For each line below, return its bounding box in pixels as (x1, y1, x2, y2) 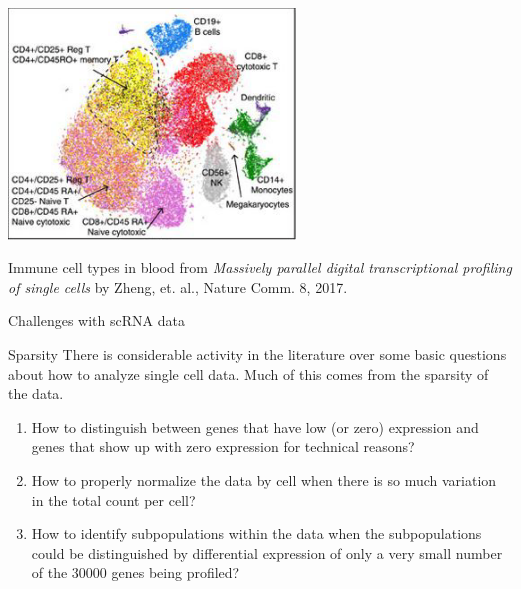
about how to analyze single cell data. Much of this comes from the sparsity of (8, 363, 489, 384)
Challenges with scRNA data (8, 310, 185, 331)
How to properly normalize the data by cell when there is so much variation (31, 469, 497, 490)
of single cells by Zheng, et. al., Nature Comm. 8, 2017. (8, 276, 348, 297)
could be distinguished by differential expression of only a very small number (31, 542, 503, 563)
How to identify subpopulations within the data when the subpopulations (31, 523, 482, 544)
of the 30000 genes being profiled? (31, 562, 240, 583)
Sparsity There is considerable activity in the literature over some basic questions (8, 344, 507, 365)
